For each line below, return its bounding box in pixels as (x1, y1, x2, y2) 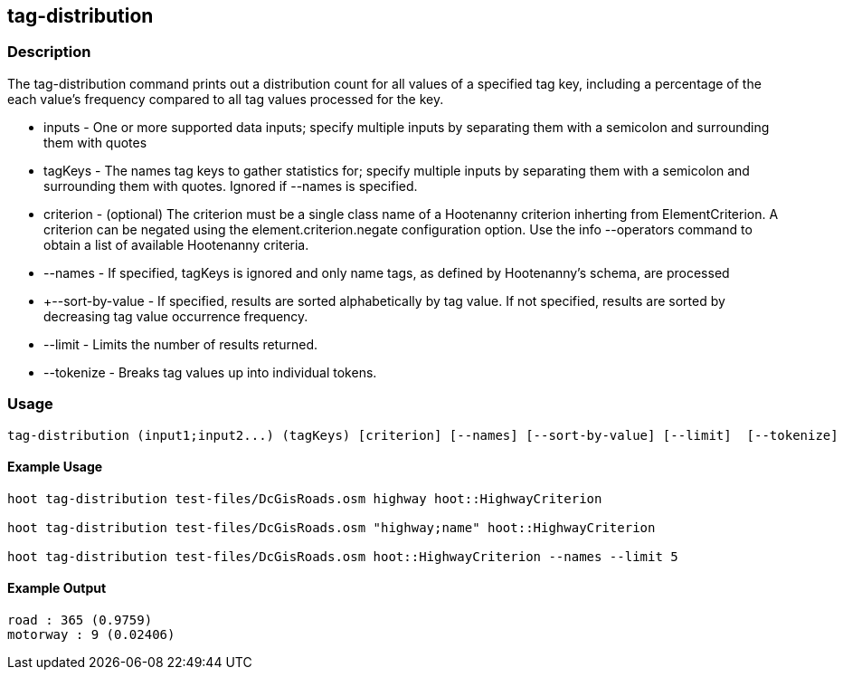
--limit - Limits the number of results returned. (43, 336, 317, 352)
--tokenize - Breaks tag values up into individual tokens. (43, 364, 377, 380)
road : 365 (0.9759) (7, 612, 153, 627)
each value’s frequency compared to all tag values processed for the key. (7, 91, 444, 107)
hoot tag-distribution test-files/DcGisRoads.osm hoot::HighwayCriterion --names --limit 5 (7, 548, 678, 564)
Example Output (7, 580, 107, 596)
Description (7, 43, 91, 62)
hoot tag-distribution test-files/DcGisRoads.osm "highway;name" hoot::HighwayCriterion (7, 520, 656, 535)
